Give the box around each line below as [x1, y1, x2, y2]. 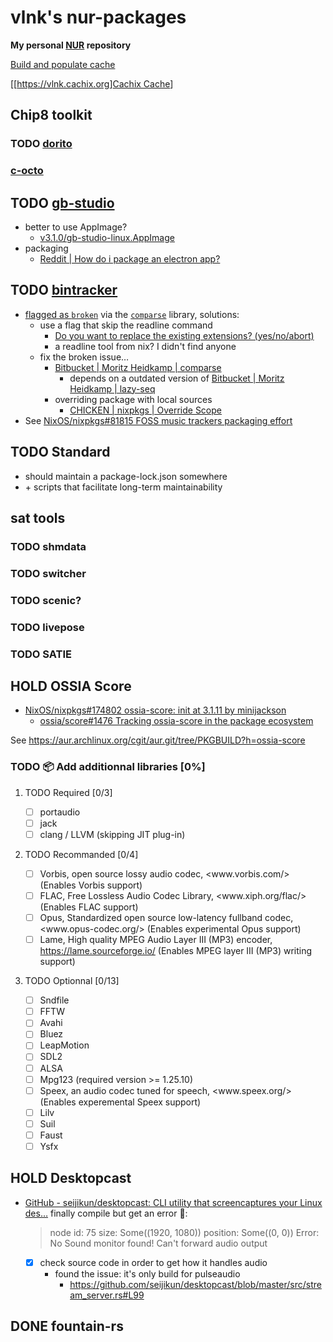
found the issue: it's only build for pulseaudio [54, 1267, 241, 1280]
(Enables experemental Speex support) [39, 1096, 202, 1108]
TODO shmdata [10, 539, 87, 553]
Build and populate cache [10, 58, 116, 70]
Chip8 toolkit [10, 107, 93, 124]
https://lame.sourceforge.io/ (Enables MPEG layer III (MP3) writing [39, 945, 313, 957]
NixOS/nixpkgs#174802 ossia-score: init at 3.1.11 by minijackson [24, 704, 287, 716]
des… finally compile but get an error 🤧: [24, 1207, 188, 1219]
